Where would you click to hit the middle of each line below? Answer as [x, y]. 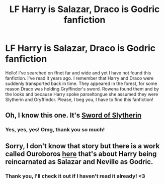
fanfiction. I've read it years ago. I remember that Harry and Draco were [79, 78]
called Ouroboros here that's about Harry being [81, 154]
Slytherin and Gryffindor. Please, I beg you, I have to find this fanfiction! [79, 100]
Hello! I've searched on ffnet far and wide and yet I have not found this [78, 73]
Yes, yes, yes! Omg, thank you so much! [55, 130]
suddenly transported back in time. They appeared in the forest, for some [81, 83]
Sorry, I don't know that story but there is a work [82, 146]
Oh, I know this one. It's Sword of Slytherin [73, 115]
